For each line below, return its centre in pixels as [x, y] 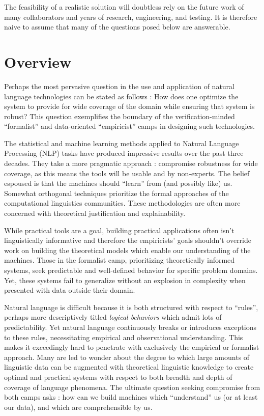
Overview [38, 61]
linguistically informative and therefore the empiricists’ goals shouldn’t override [128, 240]
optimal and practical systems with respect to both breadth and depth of [118, 377]
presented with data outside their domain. [70, 290]
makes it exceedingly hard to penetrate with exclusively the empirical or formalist [132, 347]
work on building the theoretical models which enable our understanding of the [127, 250]
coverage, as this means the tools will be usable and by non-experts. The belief [127, 173]
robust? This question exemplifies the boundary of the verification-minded [120, 116]
